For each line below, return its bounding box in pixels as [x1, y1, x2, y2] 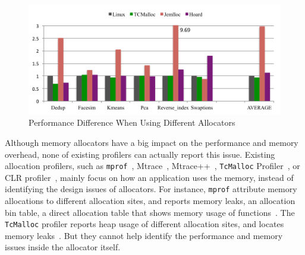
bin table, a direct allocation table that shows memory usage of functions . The [5, 206, 295, 218]
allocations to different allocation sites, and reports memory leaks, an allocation [5, 195, 295, 207]
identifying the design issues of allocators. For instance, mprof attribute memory [5, 183, 297, 195]
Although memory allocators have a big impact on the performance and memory [5, 136, 298, 148]
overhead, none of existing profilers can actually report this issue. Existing [5, 148, 275, 160]
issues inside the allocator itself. [5, 241, 121, 253]
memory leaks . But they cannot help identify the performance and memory [5, 229, 283, 241]
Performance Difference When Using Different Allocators [29, 116, 235, 129]
